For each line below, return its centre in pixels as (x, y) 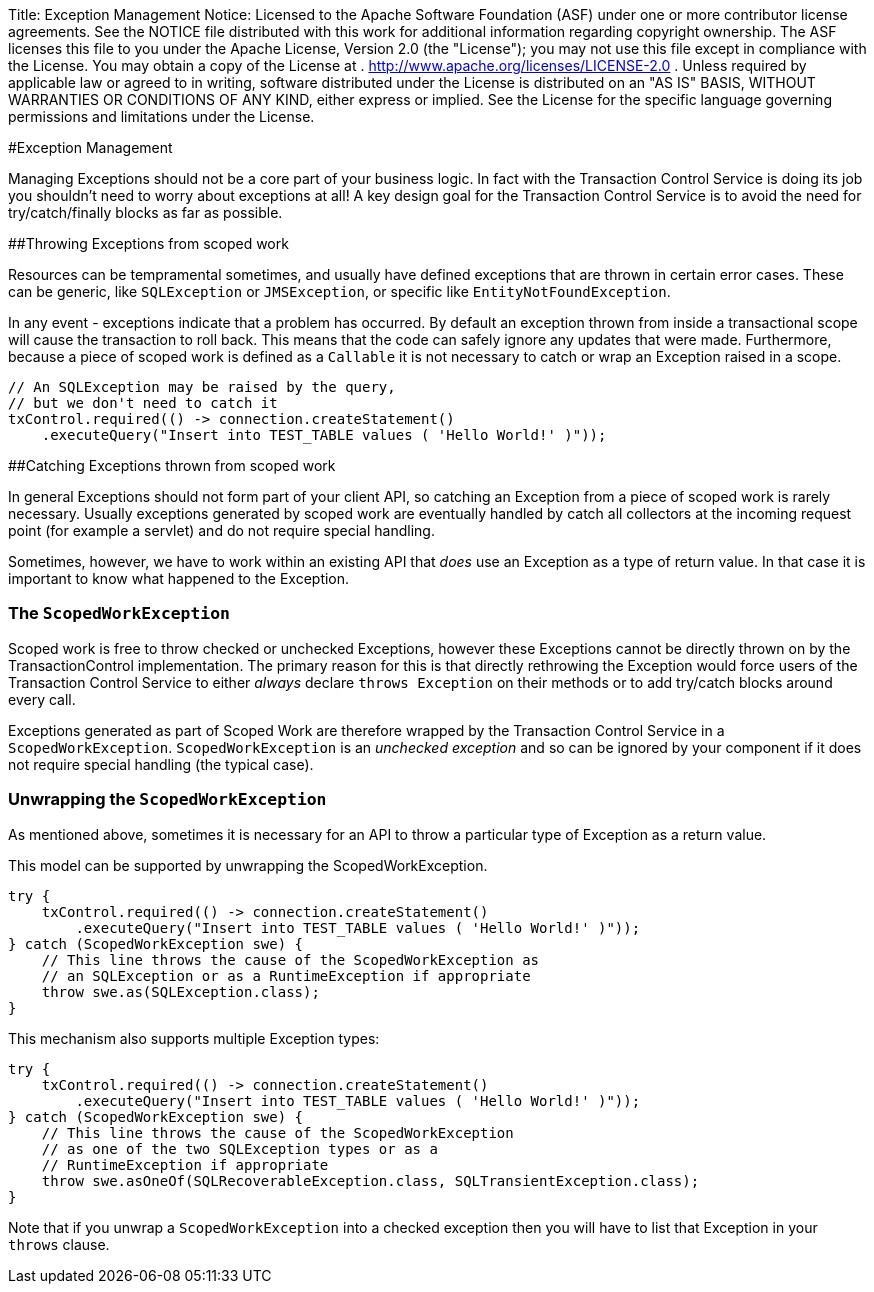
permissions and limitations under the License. (161, 116)
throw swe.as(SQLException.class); (180, 991)
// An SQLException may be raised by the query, (202, 387)
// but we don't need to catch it (143, 403)
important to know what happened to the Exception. (179, 578)
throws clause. (59, 1244)
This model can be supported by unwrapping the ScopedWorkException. (248, 865)
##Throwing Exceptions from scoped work (148, 243)
